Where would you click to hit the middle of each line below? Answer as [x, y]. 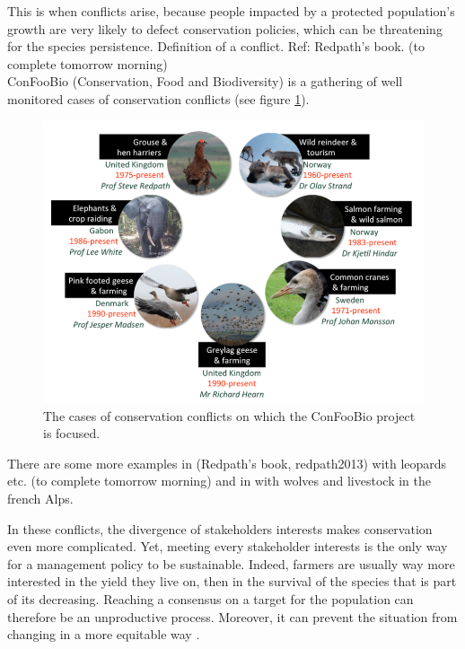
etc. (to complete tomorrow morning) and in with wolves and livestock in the [219, 481]
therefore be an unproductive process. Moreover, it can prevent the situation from [232, 616]
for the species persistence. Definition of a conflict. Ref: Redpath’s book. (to [216, 46]
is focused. [72, 433]
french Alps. [40, 498]
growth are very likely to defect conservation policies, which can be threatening [225, 28]
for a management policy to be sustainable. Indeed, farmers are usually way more [231, 563]
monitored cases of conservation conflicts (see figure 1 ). [158, 98]
